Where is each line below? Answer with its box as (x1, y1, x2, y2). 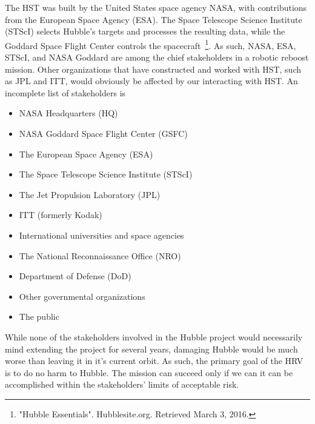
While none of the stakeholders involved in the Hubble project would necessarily (5, 330, 303, 343)
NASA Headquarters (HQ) (19, 107, 118, 119)
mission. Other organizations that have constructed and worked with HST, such (5, 62, 301, 75)
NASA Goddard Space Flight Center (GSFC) (19, 127, 188, 139)
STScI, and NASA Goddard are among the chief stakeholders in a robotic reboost (5, 51, 309, 64)
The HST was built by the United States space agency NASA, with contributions (5, 1, 307, 13)
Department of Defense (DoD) (19, 270, 131, 282)
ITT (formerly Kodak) (19, 208, 102, 221)
